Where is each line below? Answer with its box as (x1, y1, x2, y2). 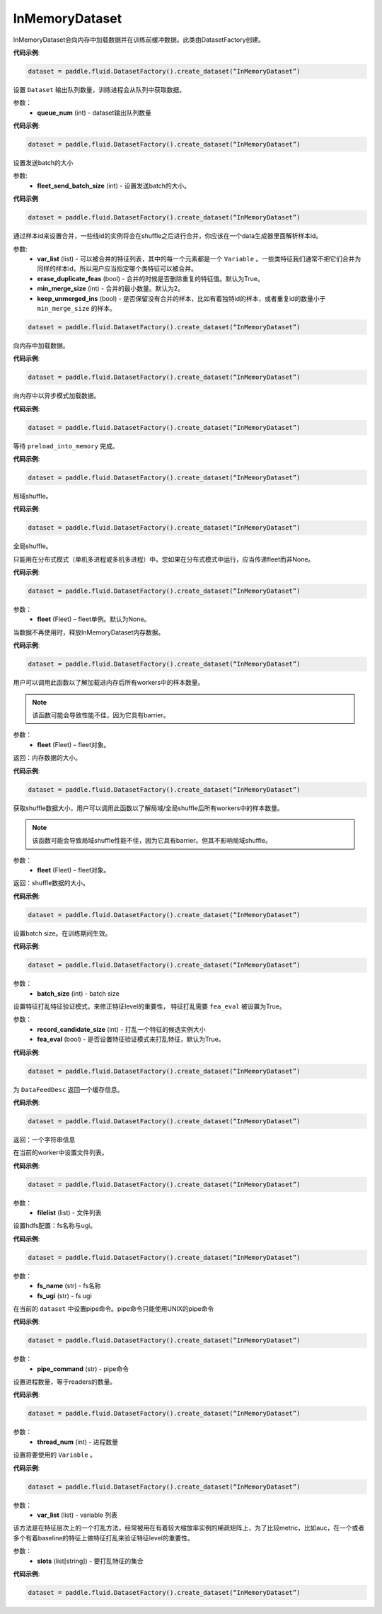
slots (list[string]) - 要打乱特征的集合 (37, 1557, 144, 1565)
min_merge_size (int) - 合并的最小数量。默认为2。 (37, 284, 184, 293)
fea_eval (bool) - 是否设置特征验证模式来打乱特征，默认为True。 (37, 1035, 225, 1044)
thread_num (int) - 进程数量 (37, 1438, 118, 1446)
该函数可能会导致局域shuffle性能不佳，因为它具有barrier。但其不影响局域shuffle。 (32, 836, 272, 845)
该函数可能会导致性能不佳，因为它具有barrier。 (32, 711, 170, 719)
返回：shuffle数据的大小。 (13, 879, 90, 887)
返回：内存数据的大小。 (13, 754, 81, 762)
